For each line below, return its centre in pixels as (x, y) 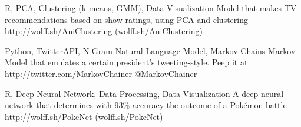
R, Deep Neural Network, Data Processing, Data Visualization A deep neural (144, 93)
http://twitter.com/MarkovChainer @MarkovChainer (101, 73)
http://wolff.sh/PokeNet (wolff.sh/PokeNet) (84, 116)
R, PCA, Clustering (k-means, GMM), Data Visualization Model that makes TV (151, 8)
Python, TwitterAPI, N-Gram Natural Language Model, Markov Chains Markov (150, 50)
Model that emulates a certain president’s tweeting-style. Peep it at (126, 62)
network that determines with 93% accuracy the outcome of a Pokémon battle (146, 105)
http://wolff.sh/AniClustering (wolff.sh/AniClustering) (104, 31)
